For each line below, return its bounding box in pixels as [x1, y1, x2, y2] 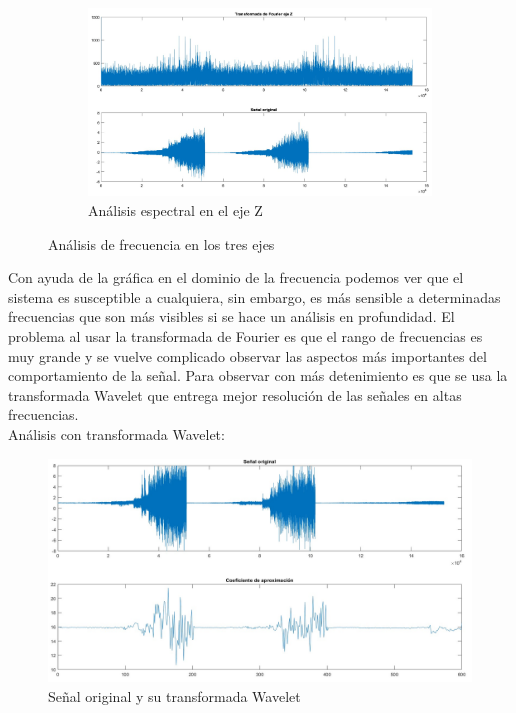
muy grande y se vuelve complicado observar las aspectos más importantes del [8, 345, 487, 366]
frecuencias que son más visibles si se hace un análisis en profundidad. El [8, 306, 455, 327]
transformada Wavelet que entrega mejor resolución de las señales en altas [8, 384, 462, 405]
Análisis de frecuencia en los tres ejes [48, 233, 275, 254]
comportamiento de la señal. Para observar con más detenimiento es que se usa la [8, 365, 508, 386]
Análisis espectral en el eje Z [88, 200, 263, 221]
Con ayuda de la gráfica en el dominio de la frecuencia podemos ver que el [8, 267, 464, 288]
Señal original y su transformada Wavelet [48, 685, 301, 706]
